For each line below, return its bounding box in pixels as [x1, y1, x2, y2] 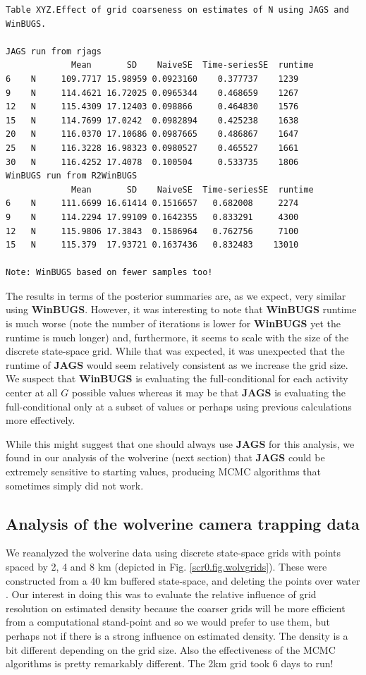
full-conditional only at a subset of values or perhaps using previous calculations [6, 399, 352, 413]
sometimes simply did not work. [6, 478, 144, 492]
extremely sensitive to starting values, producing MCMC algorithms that [6, 464, 321, 478]
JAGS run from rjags [6, 46, 102, 56]
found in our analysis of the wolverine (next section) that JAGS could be [6, 450, 325, 465]
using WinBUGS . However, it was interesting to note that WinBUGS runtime [6, 302, 357, 317]
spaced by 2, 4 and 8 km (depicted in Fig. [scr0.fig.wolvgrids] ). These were [6, 559, 327, 573]
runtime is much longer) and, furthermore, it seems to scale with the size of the [6, 329, 349, 344]
